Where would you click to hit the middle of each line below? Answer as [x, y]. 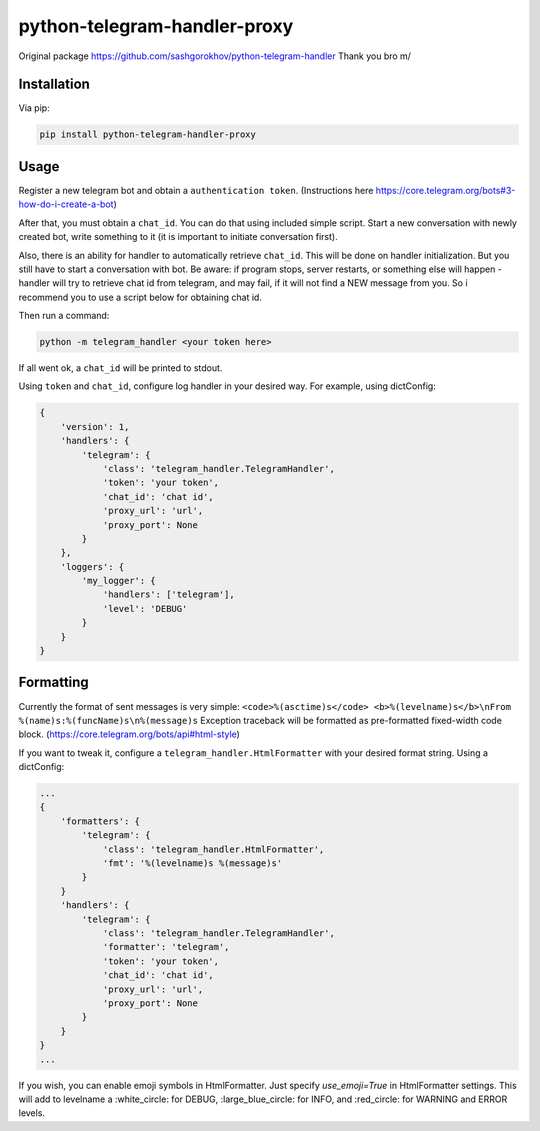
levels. [31, 1113]
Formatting [53, 682]
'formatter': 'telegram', [166, 947]
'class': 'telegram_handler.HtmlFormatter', [213, 849]
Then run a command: [64, 316]
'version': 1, [95, 426]
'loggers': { [92, 566]
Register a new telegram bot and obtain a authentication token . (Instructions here [196, 190]
